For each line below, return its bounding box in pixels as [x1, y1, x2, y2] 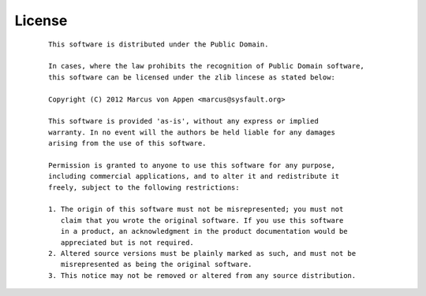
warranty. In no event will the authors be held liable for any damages [48, 128, 335, 137]
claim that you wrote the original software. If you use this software [60, 216, 344, 224]
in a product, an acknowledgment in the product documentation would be [60, 227, 348, 236]
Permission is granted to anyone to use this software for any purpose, [48, 161, 335, 169]
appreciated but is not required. [60, 238, 195, 247]
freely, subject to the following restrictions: [48, 183, 240, 192]
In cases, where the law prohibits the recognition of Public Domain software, [48, 61, 364, 71]
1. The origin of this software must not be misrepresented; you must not [48, 205, 344, 214]
